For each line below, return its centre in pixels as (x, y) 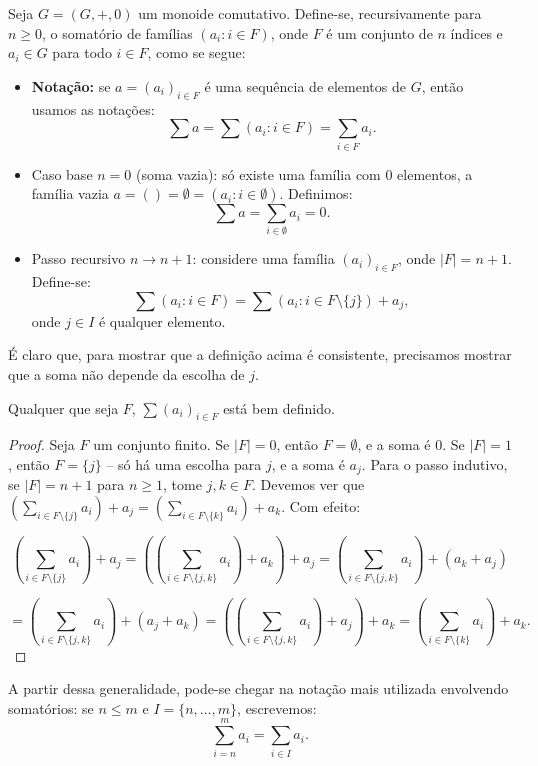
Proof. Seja (41, 444)
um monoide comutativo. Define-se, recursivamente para (310, 13)
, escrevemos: (277, 707)
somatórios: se (51, 707)
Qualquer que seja (63, 407)
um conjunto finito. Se (161, 444)
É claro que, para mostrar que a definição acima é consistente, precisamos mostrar (260, 354)
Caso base (62, 173)
